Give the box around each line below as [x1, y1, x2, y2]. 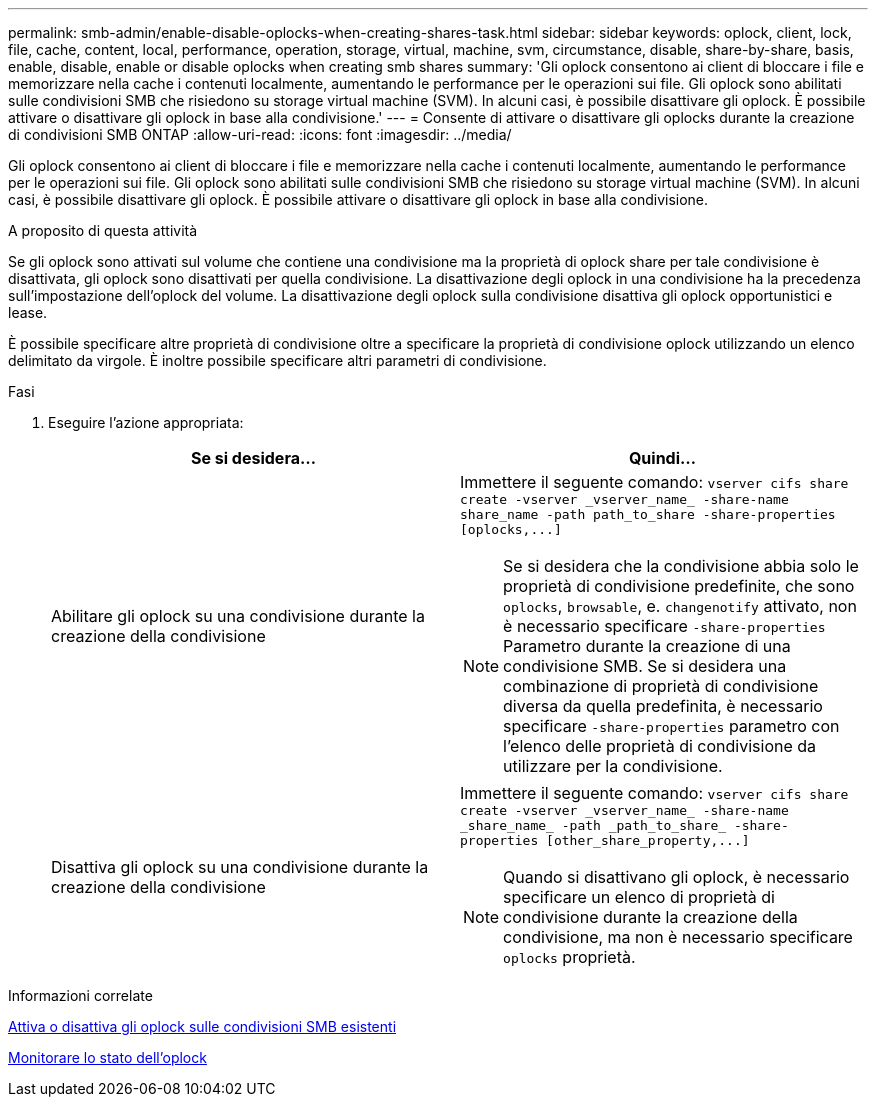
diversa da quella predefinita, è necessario [503, 696, 823, 716]
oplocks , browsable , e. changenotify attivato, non [503, 596, 857, 616]
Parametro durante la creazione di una [503, 636, 791, 656]
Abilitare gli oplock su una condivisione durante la [51, 605, 425, 626]
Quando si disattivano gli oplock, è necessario [503, 867, 850, 887]
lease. [8, 304, 48, 321]
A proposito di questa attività [8, 222, 198, 239]
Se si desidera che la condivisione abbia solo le [503, 556, 859, 576]
